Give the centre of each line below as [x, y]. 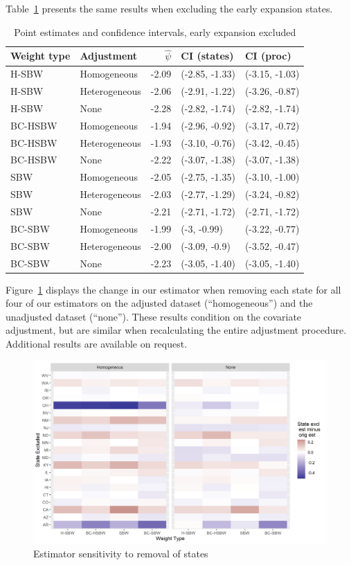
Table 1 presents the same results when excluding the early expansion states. [169, 8]
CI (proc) [268, 56]
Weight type [40, 56]
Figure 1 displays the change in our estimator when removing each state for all [173, 289]
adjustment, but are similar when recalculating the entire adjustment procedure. [176, 330]
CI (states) [207, 56]
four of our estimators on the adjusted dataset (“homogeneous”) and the [159, 303]
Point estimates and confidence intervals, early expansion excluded [155, 32]
